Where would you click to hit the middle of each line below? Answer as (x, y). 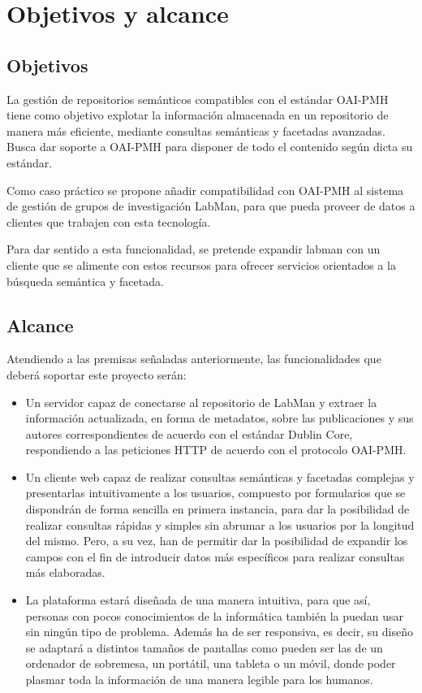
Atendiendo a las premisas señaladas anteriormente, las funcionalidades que (194, 359)
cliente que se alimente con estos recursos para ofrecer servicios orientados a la (201, 264)
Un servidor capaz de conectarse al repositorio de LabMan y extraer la (201, 402)
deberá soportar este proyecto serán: (97, 374)
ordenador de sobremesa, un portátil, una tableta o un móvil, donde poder (211, 663)
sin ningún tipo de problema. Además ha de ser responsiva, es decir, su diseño (219, 632)
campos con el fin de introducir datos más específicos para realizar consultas (215, 556)
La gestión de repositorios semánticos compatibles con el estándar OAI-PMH (198, 99)
